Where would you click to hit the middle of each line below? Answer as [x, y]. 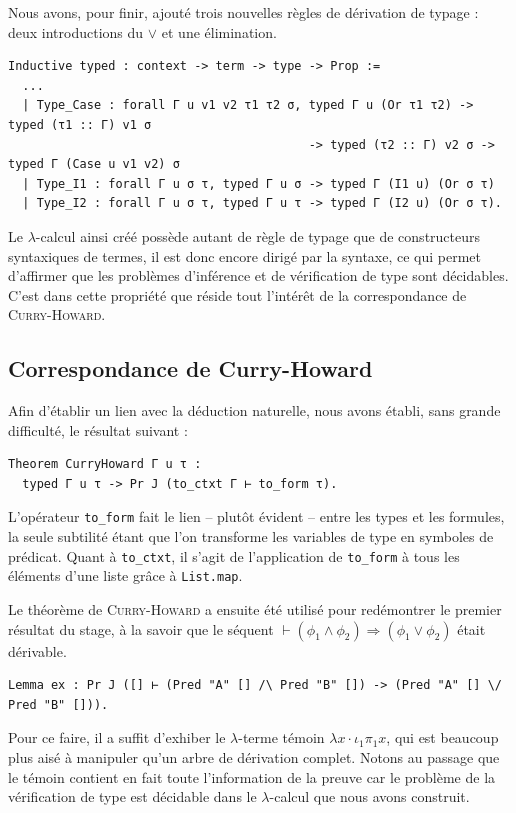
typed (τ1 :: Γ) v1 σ [80, 124]
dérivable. [37, 650]
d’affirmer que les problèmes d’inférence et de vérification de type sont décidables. [258, 275]
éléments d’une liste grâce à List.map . [125, 575]
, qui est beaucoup [442, 737]
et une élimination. [219, 31]
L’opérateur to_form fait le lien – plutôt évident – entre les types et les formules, [256, 516]
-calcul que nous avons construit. [369, 796]
